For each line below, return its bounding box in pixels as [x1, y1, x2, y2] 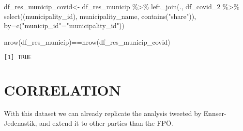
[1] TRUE [4, 54, 32, 61]
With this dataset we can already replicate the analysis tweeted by [4, 108, 201, 118]
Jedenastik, [4, 117, 37, 128]
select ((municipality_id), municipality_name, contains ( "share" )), [4, 11, 196, 21]
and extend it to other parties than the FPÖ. [39, 117, 173, 128]
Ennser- [203, 108, 227, 118]
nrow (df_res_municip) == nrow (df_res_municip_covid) [4, 36, 170, 47]
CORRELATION [4, 80, 121, 100]
